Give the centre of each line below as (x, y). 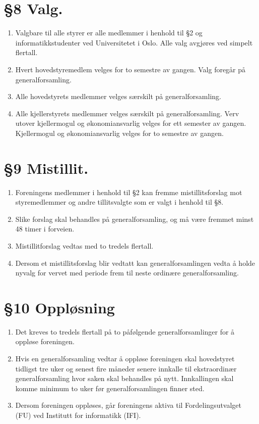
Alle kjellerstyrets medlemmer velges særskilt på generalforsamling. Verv (127, 113)
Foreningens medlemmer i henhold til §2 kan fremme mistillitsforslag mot (129, 192)
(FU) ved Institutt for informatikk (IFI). (78, 415)
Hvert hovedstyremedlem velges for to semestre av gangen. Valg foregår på (131, 69)
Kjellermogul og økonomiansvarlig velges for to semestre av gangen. (119, 133)
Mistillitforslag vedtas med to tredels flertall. (84, 245)
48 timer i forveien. (45, 229)
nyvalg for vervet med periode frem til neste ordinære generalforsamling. (127, 273)
